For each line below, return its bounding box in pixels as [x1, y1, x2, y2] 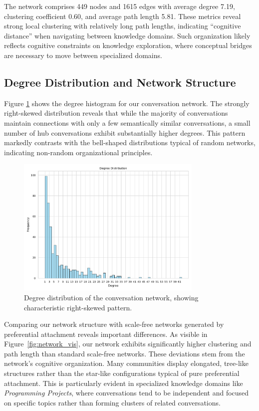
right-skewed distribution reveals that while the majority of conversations [4, 108, 228, 118]
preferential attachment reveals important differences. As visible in [4, 328, 208, 339]
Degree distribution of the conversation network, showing [24, 292, 199, 302]
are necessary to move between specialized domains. [4, 50, 162, 60]
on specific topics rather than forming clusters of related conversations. [4, 397, 221, 407]
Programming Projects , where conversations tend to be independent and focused [4, 387, 249, 398]
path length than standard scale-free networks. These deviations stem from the [4, 348, 245, 358]
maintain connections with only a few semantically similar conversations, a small [4, 117, 251, 128]
